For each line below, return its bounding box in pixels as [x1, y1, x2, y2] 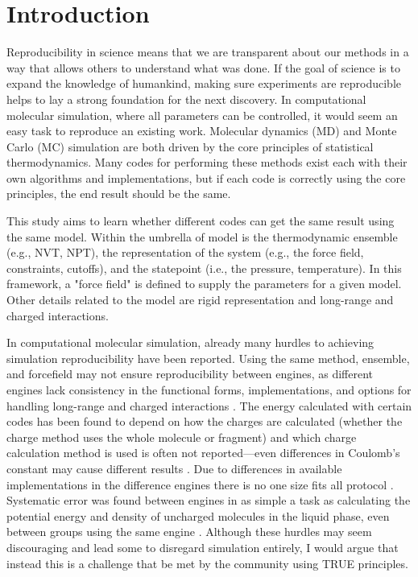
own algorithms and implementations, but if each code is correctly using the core [6, 169, 406, 186]
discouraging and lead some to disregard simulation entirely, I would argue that [6, 538, 399, 555]
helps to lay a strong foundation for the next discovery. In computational [6, 90, 366, 107]
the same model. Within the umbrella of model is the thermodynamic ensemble [6, 228, 398, 245]
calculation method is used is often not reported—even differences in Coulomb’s [6, 444, 400, 461]
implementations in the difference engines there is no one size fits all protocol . [6, 476, 394, 493]
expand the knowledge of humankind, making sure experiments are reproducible [6, 75, 401, 92]
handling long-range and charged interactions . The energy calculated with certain [6, 397, 412, 414]
